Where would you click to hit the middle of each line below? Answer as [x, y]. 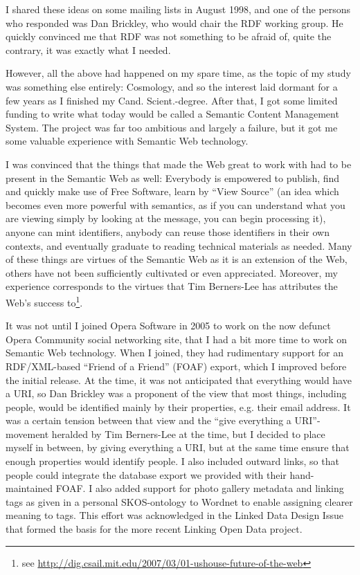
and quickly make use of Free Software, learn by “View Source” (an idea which [172, 191]
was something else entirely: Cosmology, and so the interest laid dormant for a [172, 86]
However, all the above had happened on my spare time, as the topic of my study [178, 73]
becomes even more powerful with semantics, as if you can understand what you [175, 204]
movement [27, 433]
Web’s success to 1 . [44, 301]
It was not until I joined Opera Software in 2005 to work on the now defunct [168, 326]
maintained [29, 488]
